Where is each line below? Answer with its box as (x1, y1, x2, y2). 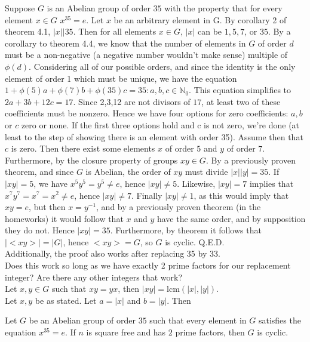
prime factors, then (175, 326, 245, 338)
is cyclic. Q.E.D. (165, 235, 225, 248)
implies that (249, 177, 294, 189)
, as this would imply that (194, 189, 289, 201)
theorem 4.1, (5, 25, 51, 38)
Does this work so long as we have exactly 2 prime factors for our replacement (5, 259, 291, 272)
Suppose (5, 2, 35, 14)
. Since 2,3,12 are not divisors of (73, 95, 191, 107)
